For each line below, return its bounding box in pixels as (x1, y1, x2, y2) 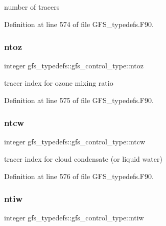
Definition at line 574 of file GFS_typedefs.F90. (4, 18, 154, 29)
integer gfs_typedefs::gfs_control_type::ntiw (4, 212, 144, 223)
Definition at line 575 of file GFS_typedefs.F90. (4, 94, 154, 105)
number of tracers (4, 2, 60, 12)
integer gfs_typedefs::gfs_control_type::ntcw (4, 136, 146, 147)
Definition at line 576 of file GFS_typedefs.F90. (4, 170, 154, 181)
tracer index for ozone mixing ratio (4, 78, 113, 88)
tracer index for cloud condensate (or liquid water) (4, 154, 162, 164)
